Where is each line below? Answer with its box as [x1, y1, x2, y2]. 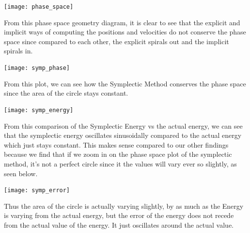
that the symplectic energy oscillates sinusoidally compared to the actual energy [4, 130, 242, 140]
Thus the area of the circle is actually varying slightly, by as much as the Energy [4, 200, 244, 211]
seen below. [4, 168, 38, 178]
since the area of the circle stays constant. [4, 88, 128, 98]
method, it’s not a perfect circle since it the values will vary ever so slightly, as [4, 158, 237, 168]
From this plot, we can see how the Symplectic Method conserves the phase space [4, 78, 246, 88]
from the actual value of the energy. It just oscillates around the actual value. [4, 219, 234, 230]
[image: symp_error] [4, 187, 70, 194]
